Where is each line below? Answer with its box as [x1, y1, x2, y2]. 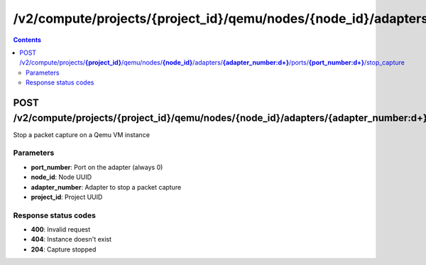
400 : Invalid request [31, 225, 91, 234]
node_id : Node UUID [31, 173, 92, 181]
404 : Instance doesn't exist [31, 235, 112, 244]
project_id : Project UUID [31, 193, 103, 201]
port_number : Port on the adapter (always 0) [31, 163, 163, 171]
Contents [13, 36, 42, 44]
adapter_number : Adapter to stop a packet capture [31, 183, 182, 191]
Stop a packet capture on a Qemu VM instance [13, 130, 151, 139]
